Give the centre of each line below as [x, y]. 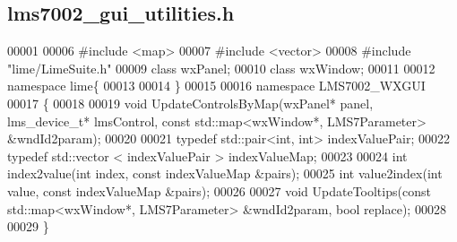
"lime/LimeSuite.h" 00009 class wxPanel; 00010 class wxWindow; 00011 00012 [221, 68]
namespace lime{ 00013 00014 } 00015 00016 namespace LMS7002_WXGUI [216, 86]
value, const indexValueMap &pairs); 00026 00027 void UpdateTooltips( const [219, 190]
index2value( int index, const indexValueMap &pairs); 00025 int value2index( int [225, 173]
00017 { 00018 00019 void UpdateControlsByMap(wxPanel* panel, [190, 103]
